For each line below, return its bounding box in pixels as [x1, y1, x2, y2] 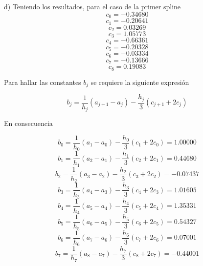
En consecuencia [4, 118, 53, 128]
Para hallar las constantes [4, 77, 81, 87]
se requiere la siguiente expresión [90, 77, 189, 87]
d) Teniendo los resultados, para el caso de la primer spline [4, 1, 181, 11]
